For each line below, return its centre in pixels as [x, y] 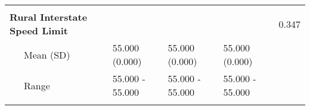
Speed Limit [39, 30]
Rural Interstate [49, 17]
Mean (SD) [47, 54]
